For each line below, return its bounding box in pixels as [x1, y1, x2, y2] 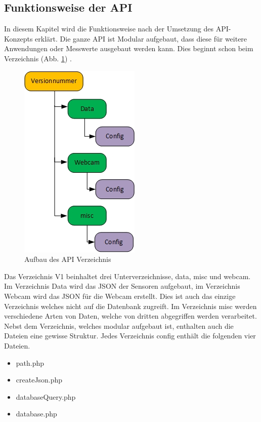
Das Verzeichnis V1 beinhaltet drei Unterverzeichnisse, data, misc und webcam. [4, 271, 251, 281]
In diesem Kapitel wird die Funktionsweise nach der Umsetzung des [4, 23, 214, 34]
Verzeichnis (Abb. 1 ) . [4, 53, 72, 63]
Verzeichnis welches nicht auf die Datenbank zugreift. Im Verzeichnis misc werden [4, 300, 257, 311]
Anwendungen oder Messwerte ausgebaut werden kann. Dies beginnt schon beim [4, 43, 253, 54]
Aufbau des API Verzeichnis [24, 254, 111, 264]
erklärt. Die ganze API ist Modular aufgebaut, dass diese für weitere [35, 33, 247, 44]
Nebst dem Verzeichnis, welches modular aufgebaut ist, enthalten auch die [4, 320, 234, 331]
